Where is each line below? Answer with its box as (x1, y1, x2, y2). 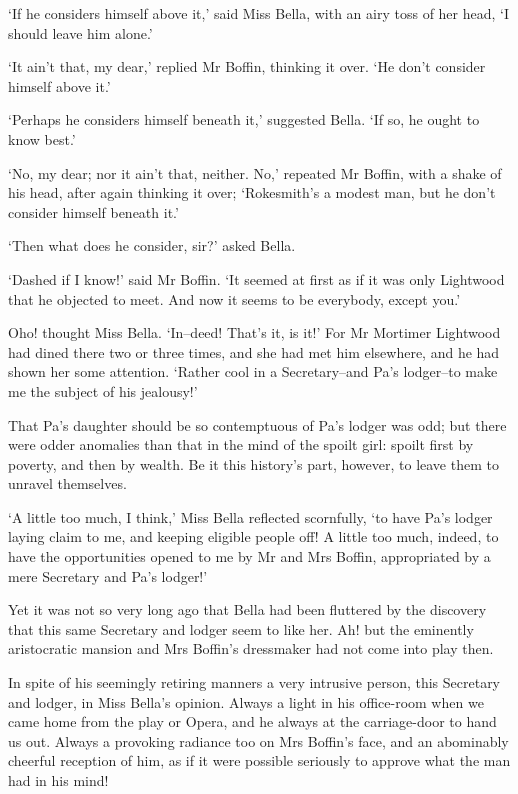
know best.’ (8, 128, 76, 149)
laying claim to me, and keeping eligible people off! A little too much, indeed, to (8, 526, 499, 547)
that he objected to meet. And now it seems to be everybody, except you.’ (8, 288, 461, 309)
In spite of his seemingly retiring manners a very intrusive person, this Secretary (8, 672, 501, 693)
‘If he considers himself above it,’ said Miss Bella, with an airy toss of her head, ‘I (8, 3, 510, 23)
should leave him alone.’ (8, 22, 153, 43)
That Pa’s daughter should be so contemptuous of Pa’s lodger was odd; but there (8, 414, 507, 435)
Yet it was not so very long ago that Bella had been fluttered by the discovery (8, 599, 487, 620)
